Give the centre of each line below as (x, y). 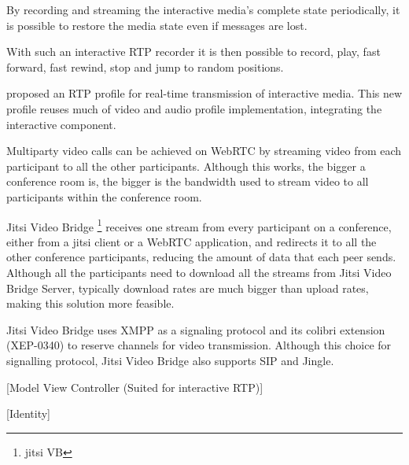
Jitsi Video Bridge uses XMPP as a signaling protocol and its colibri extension (196, 329)
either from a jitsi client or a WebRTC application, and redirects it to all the (192, 241)
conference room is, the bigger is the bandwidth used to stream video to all (188, 181)
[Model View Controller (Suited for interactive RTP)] (135, 387)
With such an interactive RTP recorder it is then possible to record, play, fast (193, 52)
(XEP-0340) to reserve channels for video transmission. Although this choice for (199, 345)
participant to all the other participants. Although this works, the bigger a (186, 166)
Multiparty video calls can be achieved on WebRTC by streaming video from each (204, 151)
